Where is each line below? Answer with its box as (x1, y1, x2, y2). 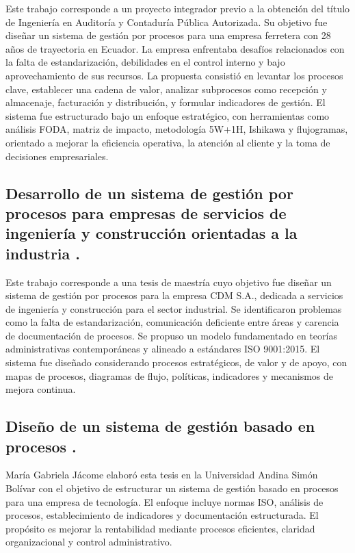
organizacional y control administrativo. (5, 535, 172, 549)
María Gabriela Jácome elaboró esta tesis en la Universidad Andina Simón (5, 467, 318, 482)
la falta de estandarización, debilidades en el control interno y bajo (5, 55, 285, 69)
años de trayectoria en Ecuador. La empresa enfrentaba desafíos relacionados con (5, 41, 345, 55)
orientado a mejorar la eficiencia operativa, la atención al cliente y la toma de (5, 135, 330, 149)
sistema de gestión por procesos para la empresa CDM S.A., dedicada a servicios (5, 288, 343, 303)
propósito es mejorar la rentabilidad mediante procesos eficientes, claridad (5, 521, 315, 535)
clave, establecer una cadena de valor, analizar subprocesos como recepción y (5, 81, 327, 96)
